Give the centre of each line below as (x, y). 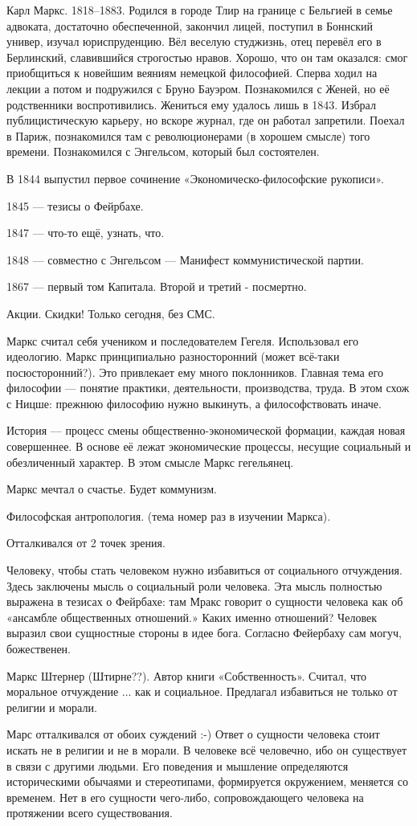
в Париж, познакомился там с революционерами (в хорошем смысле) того (188, 135)
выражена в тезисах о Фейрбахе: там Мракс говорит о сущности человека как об (205, 601)
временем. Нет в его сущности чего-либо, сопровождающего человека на (185, 797)
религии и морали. (52, 707)
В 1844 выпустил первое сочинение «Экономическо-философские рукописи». (195, 178)
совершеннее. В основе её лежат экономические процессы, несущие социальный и (209, 446)
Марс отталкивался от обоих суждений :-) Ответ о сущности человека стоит (193, 734)
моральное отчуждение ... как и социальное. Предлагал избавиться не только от (202, 691)
